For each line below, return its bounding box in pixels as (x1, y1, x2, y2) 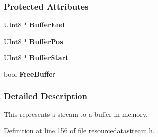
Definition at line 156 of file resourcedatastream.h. (4, 125, 155, 136)
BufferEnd (29, 20, 65, 30)
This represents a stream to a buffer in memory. (4, 109, 148, 119)
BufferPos (29, 36, 63, 46)
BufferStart (29, 52, 69, 63)
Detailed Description (4, 90, 87, 102)
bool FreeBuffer (4, 69, 56, 79)
